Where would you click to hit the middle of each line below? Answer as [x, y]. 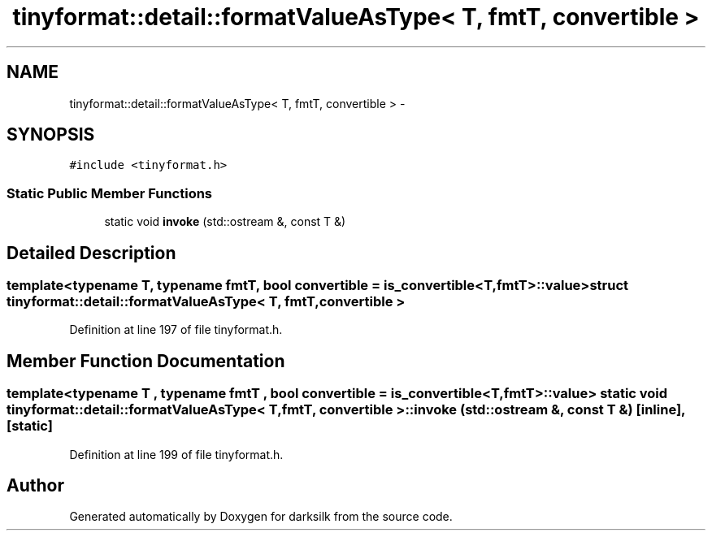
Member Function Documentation [146, 361]
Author [35, 486]
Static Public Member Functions [110, 193]
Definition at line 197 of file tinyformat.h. [176, 330]
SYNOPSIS [51, 135]
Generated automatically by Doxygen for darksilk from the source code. [261, 517]
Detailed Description [91, 253]
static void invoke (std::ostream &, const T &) [225, 222]
